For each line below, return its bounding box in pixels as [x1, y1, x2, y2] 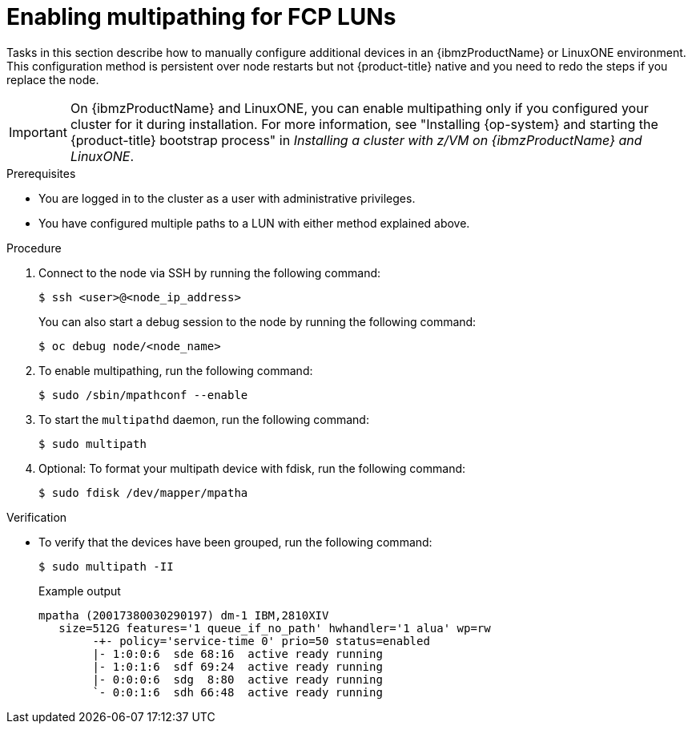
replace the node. [6, 72, 99, 87]
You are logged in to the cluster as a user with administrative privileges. [38, 191, 416, 205]
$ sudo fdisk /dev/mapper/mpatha [38, 486, 248, 499]
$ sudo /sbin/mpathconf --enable [38, 388, 248, 401]
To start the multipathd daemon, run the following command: [38, 412, 369, 426]
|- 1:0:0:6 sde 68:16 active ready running [92, 647, 383, 660]
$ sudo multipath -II [38, 559, 174, 573]
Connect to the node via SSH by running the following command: [38, 265, 381, 280]
